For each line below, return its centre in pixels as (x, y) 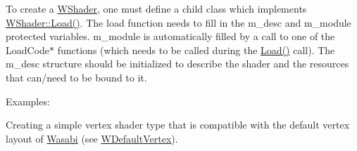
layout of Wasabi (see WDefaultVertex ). (92, 138)
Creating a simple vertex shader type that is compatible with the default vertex (178, 125)
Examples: (28, 101)
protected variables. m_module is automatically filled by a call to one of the (170, 36)
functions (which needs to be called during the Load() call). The (196, 50)
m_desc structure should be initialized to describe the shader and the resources (177, 64)
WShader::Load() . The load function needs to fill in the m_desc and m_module (178, 22)
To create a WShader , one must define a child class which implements (156, 8)
